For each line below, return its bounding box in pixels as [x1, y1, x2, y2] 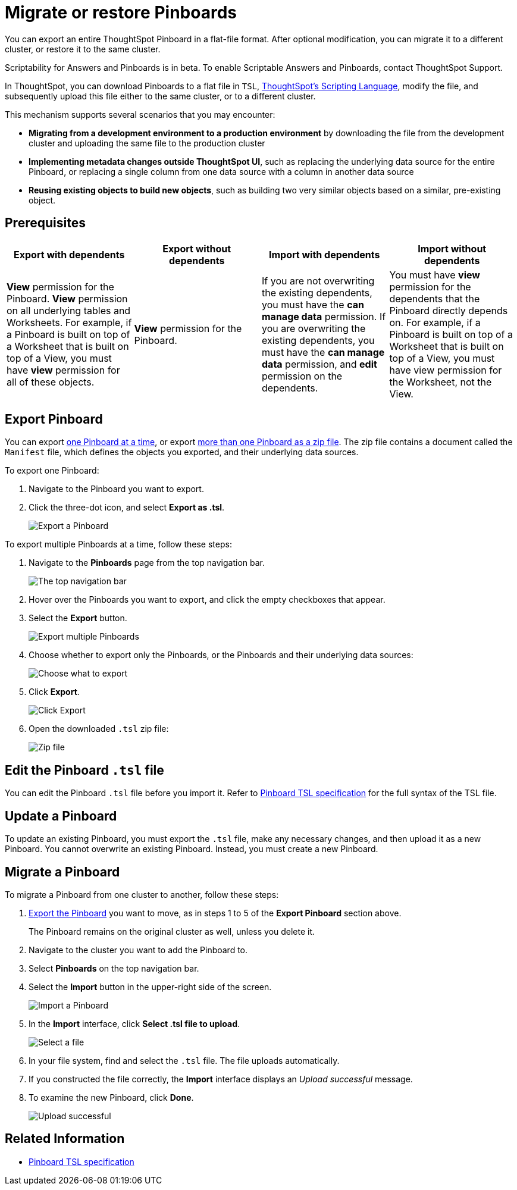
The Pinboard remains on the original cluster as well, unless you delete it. [29, 926, 315, 937]
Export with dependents [14, 248, 125, 261]
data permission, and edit [262, 358, 377, 370]
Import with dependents [268, 248, 380, 261]
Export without [162, 242, 231, 255]
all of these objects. [7, 375, 95, 388]
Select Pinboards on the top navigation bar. [29, 963, 199, 973]
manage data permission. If [262, 310, 386, 322]
